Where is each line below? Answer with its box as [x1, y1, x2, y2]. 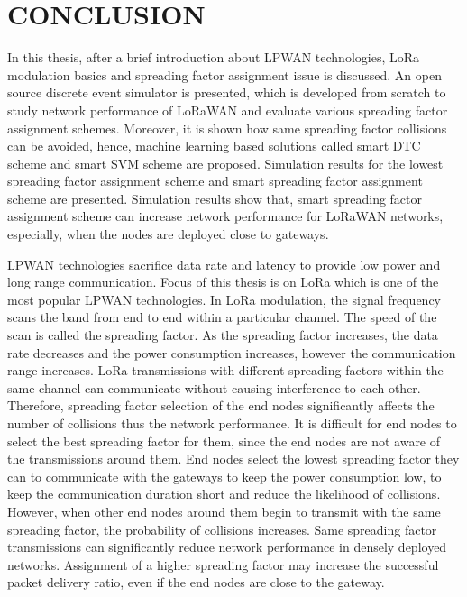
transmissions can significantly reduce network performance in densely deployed [7, 537, 447, 556]
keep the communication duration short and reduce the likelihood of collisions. [7, 484, 441, 503]
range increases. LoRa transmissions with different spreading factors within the [7, 361, 444, 380]
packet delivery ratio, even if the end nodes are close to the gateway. [7, 573, 385, 592]
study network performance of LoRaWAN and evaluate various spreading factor [7, 100, 448, 119]
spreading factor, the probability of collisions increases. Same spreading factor [7, 519, 437, 538]
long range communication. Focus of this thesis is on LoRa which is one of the [7, 272, 439, 291]
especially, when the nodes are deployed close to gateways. [7, 225, 329, 243]
